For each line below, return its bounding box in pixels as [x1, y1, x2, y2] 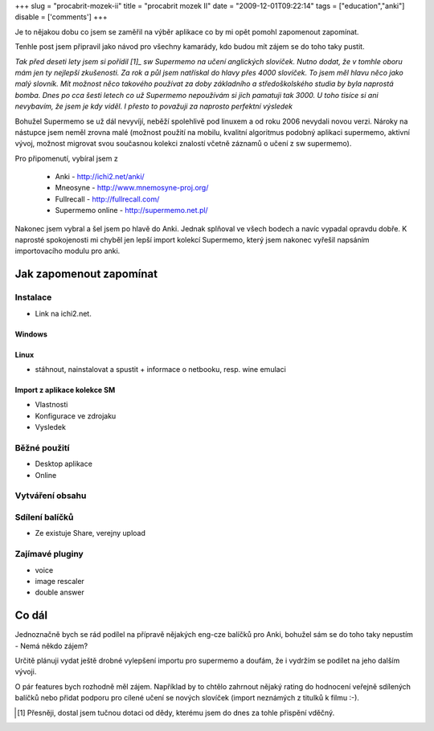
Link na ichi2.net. [35, 308, 92, 318]
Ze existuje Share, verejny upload [35, 529, 146, 538]
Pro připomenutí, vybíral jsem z [14, 153, 118, 163]
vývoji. [14, 667, 37, 676]
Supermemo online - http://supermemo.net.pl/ [55, 206, 208, 215]
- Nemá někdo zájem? [14, 641, 88, 651]
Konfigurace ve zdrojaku [35, 410, 117, 421]
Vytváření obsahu [14, 490, 87, 501]
